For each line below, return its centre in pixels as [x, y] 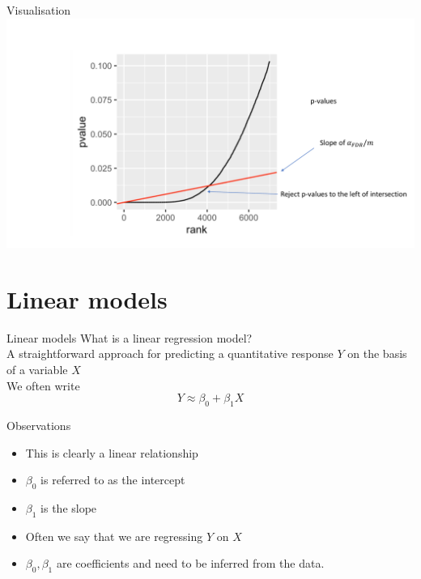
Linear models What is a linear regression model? [130, 337]
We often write [43, 385]
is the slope [69, 507]
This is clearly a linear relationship [112, 452]
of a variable [37, 369]
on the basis [377, 353]
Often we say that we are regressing [114, 536]
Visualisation [39, 10]
